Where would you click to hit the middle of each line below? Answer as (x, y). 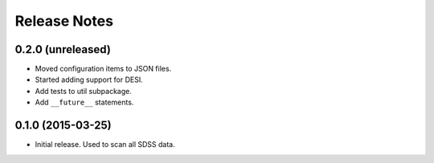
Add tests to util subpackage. (83, 91)
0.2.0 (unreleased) (63, 49)
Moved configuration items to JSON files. (103, 69)
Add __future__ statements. (84, 102)
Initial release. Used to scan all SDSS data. (105, 145)
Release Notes (64, 21)
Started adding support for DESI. (89, 79)
